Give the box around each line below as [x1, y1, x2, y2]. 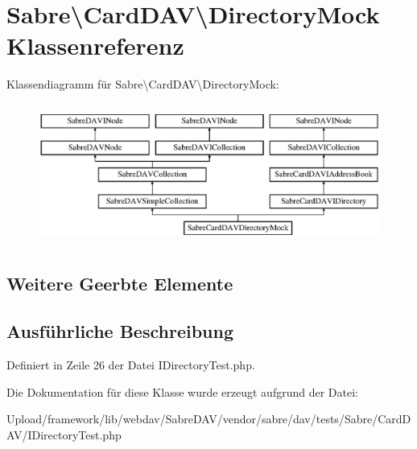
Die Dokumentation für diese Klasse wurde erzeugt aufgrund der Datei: [6, 383, 358, 400]
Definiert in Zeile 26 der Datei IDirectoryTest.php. [6, 356, 255, 373]
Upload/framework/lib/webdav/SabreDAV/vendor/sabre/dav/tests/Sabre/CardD [6, 410, 411, 427]
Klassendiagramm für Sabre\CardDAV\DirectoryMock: [6, 76, 279, 93]
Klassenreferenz [6, 29, 184, 62]
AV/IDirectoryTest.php [6, 426, 122, 443]
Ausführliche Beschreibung [6, 319, 233, 344]
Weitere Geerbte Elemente [6, 271, 233, 296]
